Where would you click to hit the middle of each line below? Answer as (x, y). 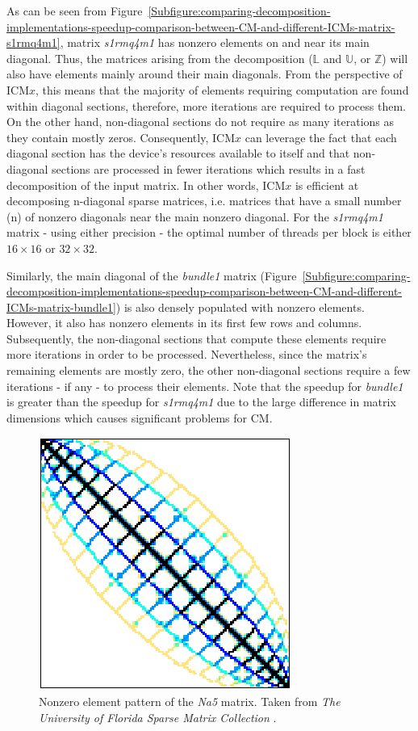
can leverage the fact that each (321, 137)
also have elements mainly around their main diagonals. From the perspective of (205, 74)
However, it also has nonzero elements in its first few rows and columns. (184, 323)
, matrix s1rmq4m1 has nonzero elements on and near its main (215, 42)
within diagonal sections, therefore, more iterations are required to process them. (206, 105)
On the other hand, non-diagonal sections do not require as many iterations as (201, 122)
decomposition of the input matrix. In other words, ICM (146, 185)
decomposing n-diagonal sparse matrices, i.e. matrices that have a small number (204, 201)
